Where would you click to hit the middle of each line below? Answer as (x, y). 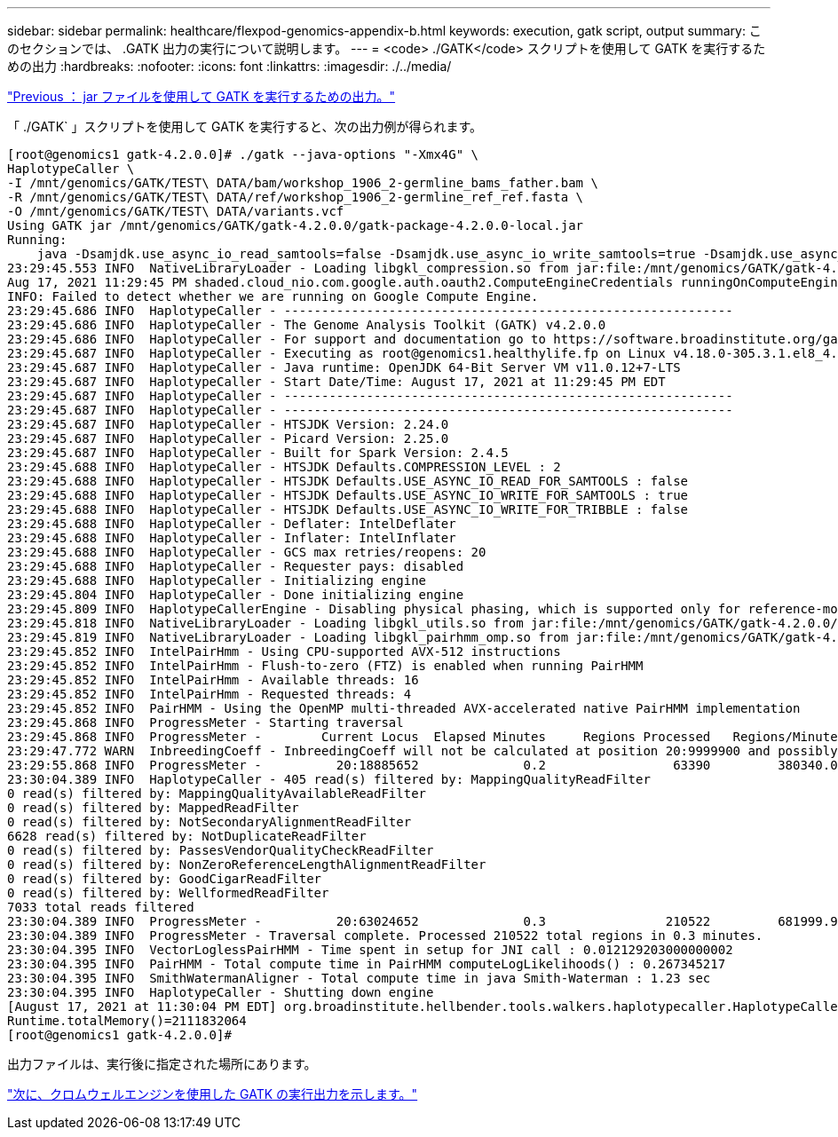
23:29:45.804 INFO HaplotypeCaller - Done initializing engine (236, 595)
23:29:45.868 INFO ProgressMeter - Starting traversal (206, 722)
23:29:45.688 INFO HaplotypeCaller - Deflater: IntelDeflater (232, 524)
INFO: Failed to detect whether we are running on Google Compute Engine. (273, 296)
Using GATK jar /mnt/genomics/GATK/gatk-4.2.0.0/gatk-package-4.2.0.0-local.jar (296, 225)
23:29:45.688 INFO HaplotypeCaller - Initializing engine (217, 580)
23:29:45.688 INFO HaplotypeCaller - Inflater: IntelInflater (232, 538)
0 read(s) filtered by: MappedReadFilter (153, 808)
